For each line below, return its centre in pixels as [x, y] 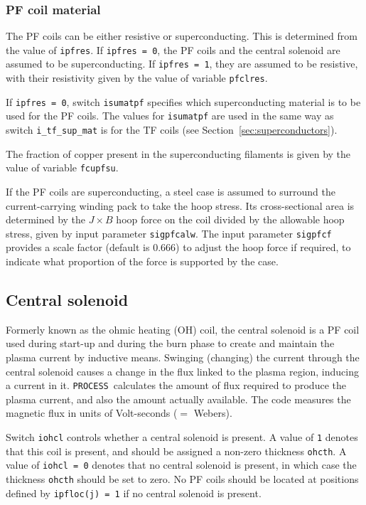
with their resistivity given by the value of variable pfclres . [137, 78]
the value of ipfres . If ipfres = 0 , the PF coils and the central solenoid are [173, 49]
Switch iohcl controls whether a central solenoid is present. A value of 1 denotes [182, 437]
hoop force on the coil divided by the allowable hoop [230, 219]
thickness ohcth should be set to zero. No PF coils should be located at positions [182, 479]
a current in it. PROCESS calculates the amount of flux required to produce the [176, 385]
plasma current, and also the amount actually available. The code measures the [178, 399]
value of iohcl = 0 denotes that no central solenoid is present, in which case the [181, 465]
